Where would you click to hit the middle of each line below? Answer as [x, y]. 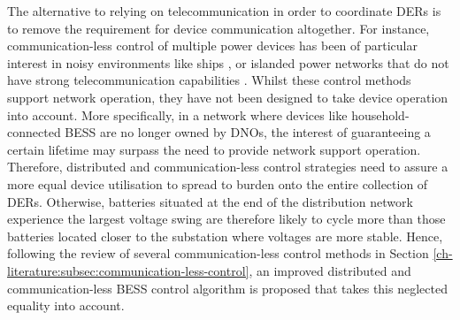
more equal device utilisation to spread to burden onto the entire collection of [218, 183]
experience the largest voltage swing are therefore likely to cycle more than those [226, 219]
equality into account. [66, 305]
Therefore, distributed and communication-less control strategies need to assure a [228, 167]
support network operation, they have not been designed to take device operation [228, 97]
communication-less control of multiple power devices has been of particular [213, 46]
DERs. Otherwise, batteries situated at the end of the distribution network [210, 201]
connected [34, 132]
